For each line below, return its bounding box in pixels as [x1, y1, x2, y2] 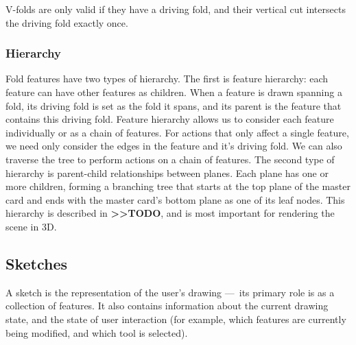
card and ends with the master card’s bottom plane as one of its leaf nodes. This [5, 192, 345, 206]
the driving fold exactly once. [5, 15, 128, 29]
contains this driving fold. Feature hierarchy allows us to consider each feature [5, 112, 334, 126]
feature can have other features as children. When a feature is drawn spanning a [5, 85, 342, 99]
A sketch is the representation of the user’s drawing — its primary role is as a [5, 285, 335, 299]
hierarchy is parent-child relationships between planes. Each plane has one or [5, 165, 329, 180]
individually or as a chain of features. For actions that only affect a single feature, [5, 125, 349, 139]
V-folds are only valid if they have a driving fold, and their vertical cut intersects [5, 2, 346, 16]
